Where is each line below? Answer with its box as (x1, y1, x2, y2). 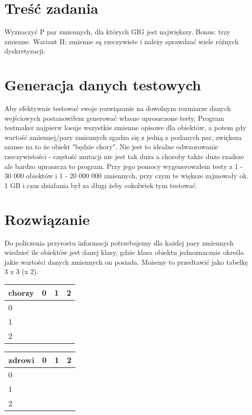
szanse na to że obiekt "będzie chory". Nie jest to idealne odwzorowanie (4, 141, 218, 152)
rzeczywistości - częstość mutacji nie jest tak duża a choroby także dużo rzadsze (4, 151, 244, 161)
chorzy (8, 286, 34, 298)
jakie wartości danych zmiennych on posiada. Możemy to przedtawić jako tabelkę (4, 256, 248, 267)
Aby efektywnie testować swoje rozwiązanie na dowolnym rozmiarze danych (4, 103, 231, 113)
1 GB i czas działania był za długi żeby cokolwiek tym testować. (4, 180, 198, 190)
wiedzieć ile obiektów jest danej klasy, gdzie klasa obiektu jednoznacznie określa (4, 247, 244, 257)
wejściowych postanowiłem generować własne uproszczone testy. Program (4, 112, 224, 123)
